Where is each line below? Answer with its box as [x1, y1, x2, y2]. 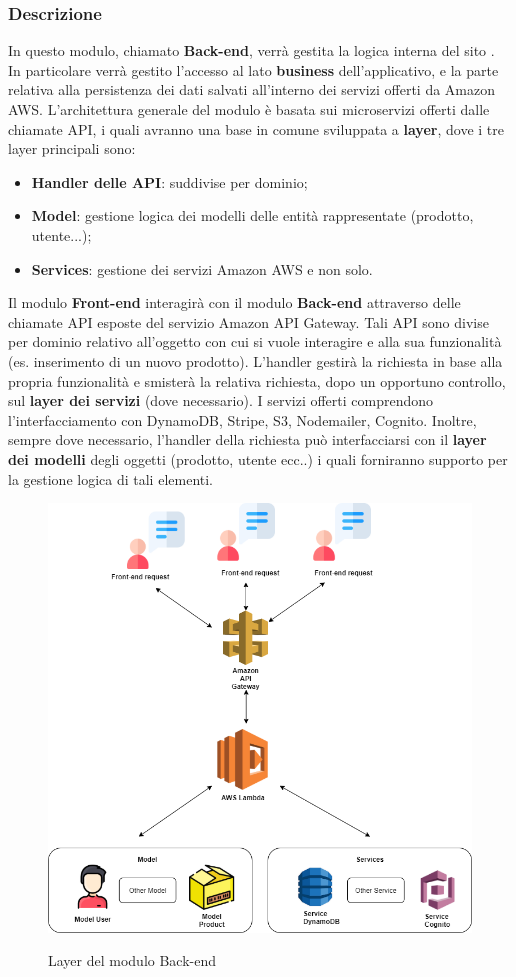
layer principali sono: [8, 138, 136, 159]
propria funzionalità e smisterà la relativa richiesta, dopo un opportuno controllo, [8, 370, 506, 391]
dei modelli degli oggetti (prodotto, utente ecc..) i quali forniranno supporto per [8, 448, 508, 469]
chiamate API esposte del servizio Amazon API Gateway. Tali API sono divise [8, 311, 489, 332]
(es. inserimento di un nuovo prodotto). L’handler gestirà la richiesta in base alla [8, 350, 503, 371]
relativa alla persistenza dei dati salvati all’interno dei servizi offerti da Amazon [8, 79, 495, 100]
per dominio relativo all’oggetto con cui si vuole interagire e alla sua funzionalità [8, 331, 502, 352]
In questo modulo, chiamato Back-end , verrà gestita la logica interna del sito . [8, 40, 495, 61]
